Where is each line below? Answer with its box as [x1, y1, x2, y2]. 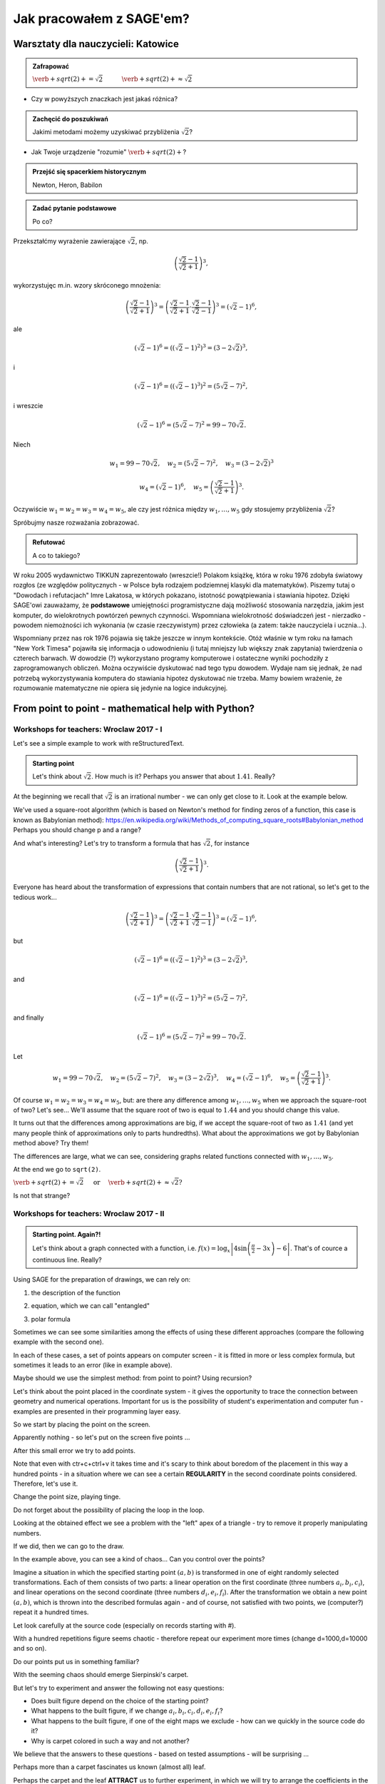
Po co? [32, 217, 53, 225]
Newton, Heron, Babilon [32, 181, 103, 189]
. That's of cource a [289, 1244, 348, 1252]
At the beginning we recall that [13, 792, 103, 801]
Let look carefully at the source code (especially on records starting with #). [13, 1621, 237, 1630]
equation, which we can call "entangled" [31, 1302, 150, 1310]
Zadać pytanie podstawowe [32, 204, 117, 213]
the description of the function [31, 1288, 120, 1297]
